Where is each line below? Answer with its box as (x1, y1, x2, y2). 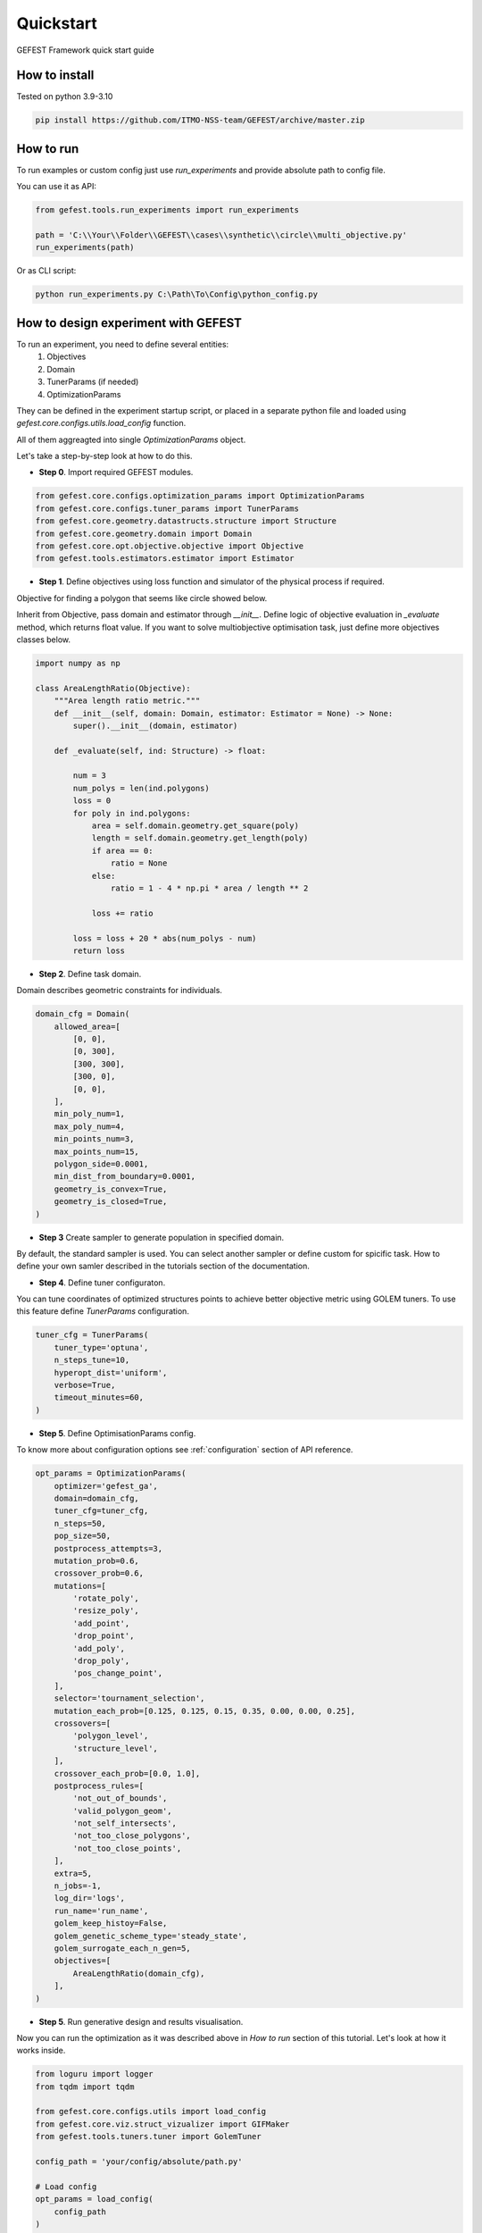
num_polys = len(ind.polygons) (72, 782, 210, 793)
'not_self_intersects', (72, 1819, 178, 1828)
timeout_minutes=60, (54, 1392, 145, 1402)
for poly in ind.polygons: (72, 808, 191, 818)
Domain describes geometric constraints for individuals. (16, 985, 223, 996)
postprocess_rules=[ (54, 1780, 145, 1791)
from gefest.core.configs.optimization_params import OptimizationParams (35, 491, 365, 501)
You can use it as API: (16, 181, 97, 192)
